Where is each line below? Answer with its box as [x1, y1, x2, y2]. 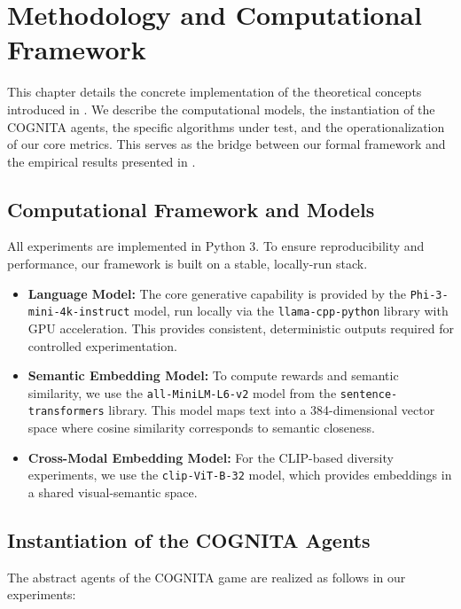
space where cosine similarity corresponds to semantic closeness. [27, 418, 376, 437]
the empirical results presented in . [7, 152, 196, 170]
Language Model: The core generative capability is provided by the [27, 284, 406, 302]
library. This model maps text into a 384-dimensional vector [108, 401, 435, 419]
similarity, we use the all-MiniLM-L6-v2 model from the [27, 383, 337, 402]
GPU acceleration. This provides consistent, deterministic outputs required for [27, 318, 454, 337]
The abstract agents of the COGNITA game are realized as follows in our [7, 567, 406, 586]
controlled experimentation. [27, 336, 177, 355]
